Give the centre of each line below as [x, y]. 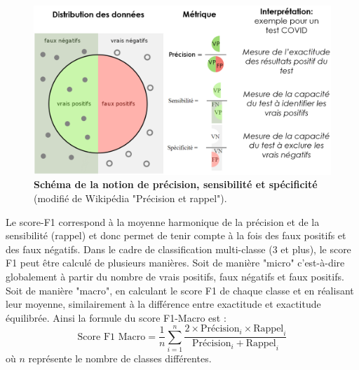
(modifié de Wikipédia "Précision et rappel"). [130, 198]
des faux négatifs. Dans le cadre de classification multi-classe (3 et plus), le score [178, 249]
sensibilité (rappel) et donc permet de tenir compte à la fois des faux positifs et [176, 235]
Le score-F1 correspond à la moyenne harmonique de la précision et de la [163, 221]
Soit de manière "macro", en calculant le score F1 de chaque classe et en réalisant [180, 290]
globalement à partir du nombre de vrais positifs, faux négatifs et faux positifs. [175, 276]
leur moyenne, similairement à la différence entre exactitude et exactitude [163, 304]
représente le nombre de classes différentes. [120, 358]
